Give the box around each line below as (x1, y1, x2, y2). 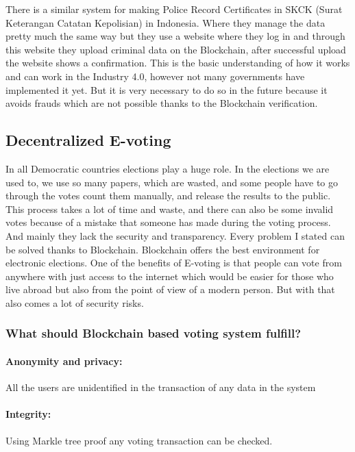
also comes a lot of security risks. (5, 295, 144, 310)
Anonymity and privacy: (5, 353, 123, 368)
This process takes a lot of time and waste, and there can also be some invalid (5, 201, 334, 216)
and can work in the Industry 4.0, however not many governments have (5, 68, 305, 83)
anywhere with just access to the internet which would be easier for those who (5, 268, 334, 283)
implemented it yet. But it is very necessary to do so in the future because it (5, 82, 328, 97)
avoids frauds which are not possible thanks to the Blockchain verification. (5, 96, 318, 110)
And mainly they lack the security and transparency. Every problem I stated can (5, 228, 345, 242)
